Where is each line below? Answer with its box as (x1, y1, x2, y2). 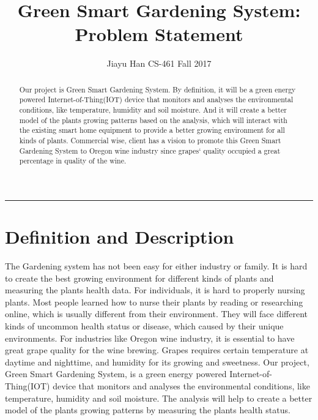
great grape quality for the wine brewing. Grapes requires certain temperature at (5, 343, 309, 356)
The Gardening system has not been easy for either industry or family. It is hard (5, 260, 308, 272)
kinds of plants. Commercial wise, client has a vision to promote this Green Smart (19, 135, 281, 145)
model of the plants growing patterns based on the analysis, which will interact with (19, 114, 287, 125)
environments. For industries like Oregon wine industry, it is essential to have (5, 331, 295, 344)
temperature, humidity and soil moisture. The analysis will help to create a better (5, 391, 312, 404)
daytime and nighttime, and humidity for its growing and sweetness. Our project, (5, 355, 309, 368)
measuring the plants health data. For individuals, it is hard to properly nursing (5, 283, 305, 296)
